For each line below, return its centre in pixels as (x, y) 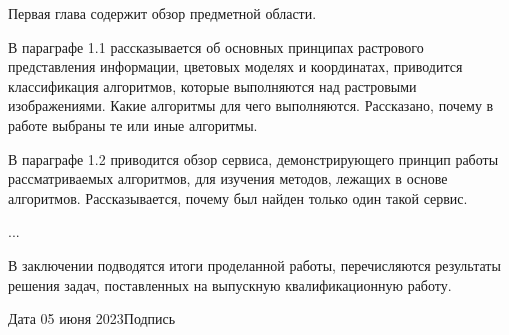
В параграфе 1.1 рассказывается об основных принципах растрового (216, 46)
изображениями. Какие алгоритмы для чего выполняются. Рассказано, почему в (251, 105)
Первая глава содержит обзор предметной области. (162, 13)
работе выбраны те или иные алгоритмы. (133, 124)
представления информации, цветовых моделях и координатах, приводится (235, 66)
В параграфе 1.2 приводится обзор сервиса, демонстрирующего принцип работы (253, 158)
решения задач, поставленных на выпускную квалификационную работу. (230, 284)
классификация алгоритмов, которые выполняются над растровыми (212, 85)
